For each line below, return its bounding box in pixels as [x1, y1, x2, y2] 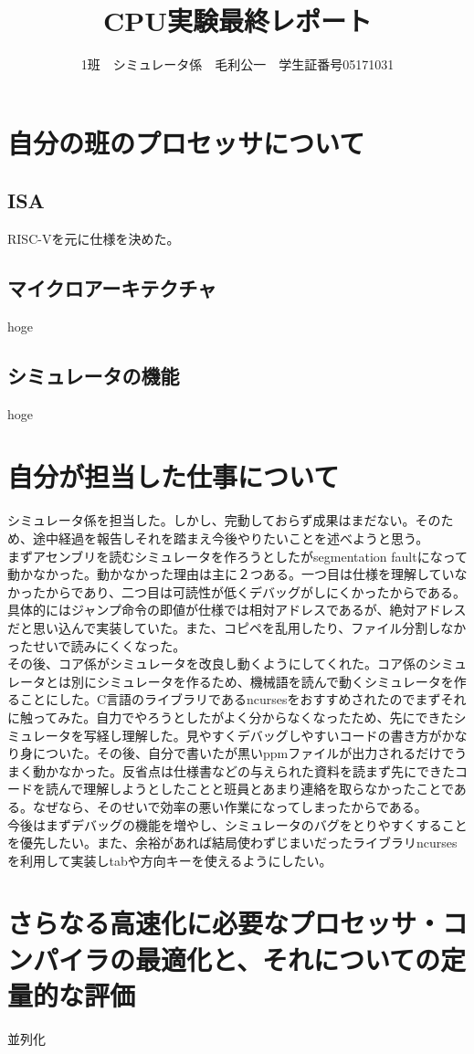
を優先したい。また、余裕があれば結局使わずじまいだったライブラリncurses [7, 833, 458, 852]
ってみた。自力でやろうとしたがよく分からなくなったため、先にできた [32, 707, 454, 726]
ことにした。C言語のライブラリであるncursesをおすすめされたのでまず [19, 690, 441, 709]
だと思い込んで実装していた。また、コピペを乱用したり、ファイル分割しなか [7, 617, 467, 637]
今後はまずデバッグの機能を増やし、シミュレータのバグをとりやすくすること [7, 815, 468, 834]
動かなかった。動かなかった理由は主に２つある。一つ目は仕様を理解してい [7, 564, 455, 584]
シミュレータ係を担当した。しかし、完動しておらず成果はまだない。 [7, 511, 416, 530]
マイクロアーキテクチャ [7, 274, 217, 302]
